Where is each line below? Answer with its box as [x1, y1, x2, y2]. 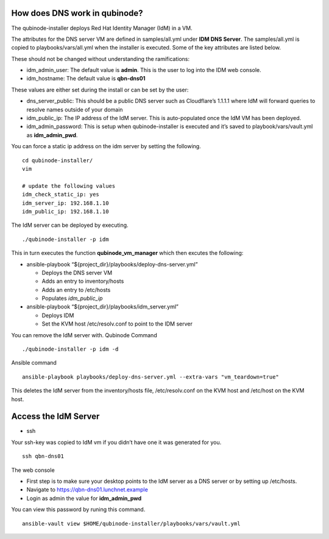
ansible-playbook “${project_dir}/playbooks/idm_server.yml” [26, 303, 179, 310]
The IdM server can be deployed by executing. [11, 221, 129, 229]
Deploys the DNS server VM [41, 269, 113, 276]
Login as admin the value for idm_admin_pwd [26, 494, 142, 502]
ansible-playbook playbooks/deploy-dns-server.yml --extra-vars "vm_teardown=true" [22, 373, 280, 380]
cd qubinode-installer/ [22, 157, 93, 164]
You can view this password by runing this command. [11, 506, 146, 513]
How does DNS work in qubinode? [11, 8, 143, 18]
